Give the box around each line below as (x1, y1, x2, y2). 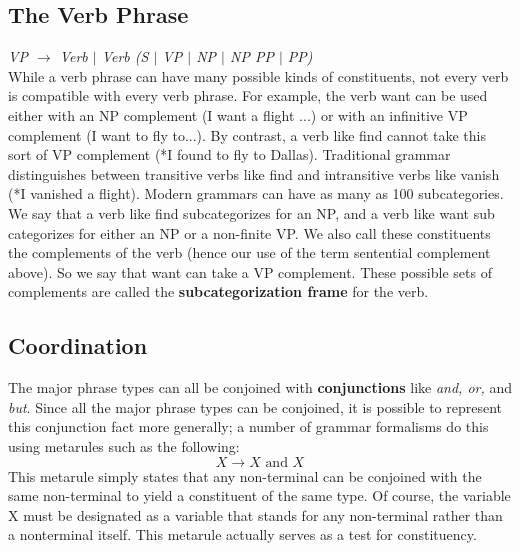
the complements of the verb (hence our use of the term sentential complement (8, 242, 491, 263)
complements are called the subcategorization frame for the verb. (8, 281, 429, 302)
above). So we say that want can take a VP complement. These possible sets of (8, 261, 492, 282)
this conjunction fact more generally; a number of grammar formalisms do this (8, 416, 489, 437)
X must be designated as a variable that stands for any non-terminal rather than (8, 504, 503, 525)
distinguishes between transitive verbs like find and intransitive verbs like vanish (8, 163, 500, 184)
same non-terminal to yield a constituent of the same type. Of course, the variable (8, 485, 511, 506)
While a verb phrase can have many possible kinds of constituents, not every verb (8, 65, 509, 86)
